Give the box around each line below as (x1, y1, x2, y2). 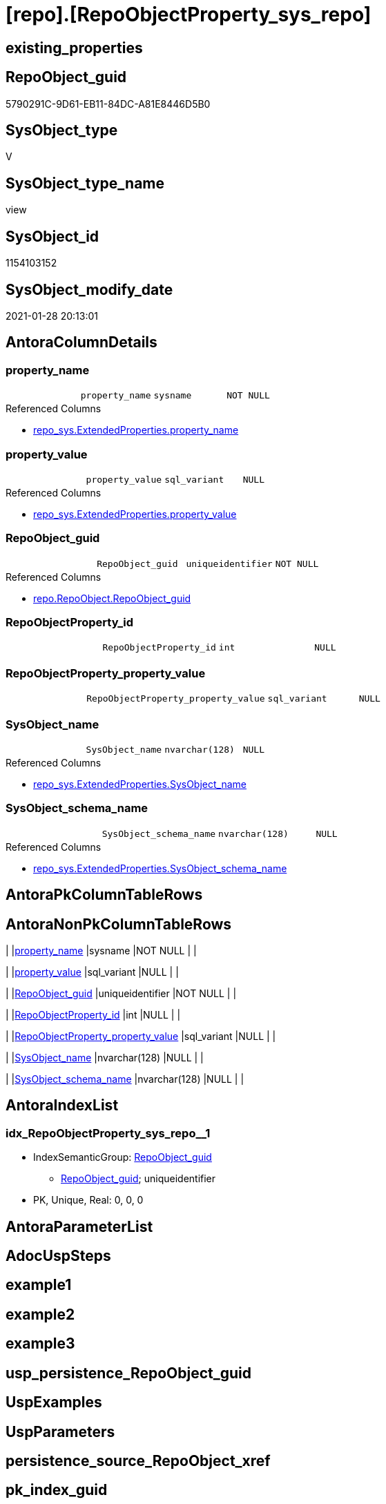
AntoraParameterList (6, 1217, 153, 1235)
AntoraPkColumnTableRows (6, 886, 203, 904)
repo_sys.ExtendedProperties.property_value (33, 508, 237, 520)
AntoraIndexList (6, 1097, 119, 1115)
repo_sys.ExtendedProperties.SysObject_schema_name (33, 862, 287, 874)
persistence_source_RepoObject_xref (6, 1452, 271, 1469)
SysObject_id (6, 227, 99, 245)
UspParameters (6, 1423, 115, 1440)
